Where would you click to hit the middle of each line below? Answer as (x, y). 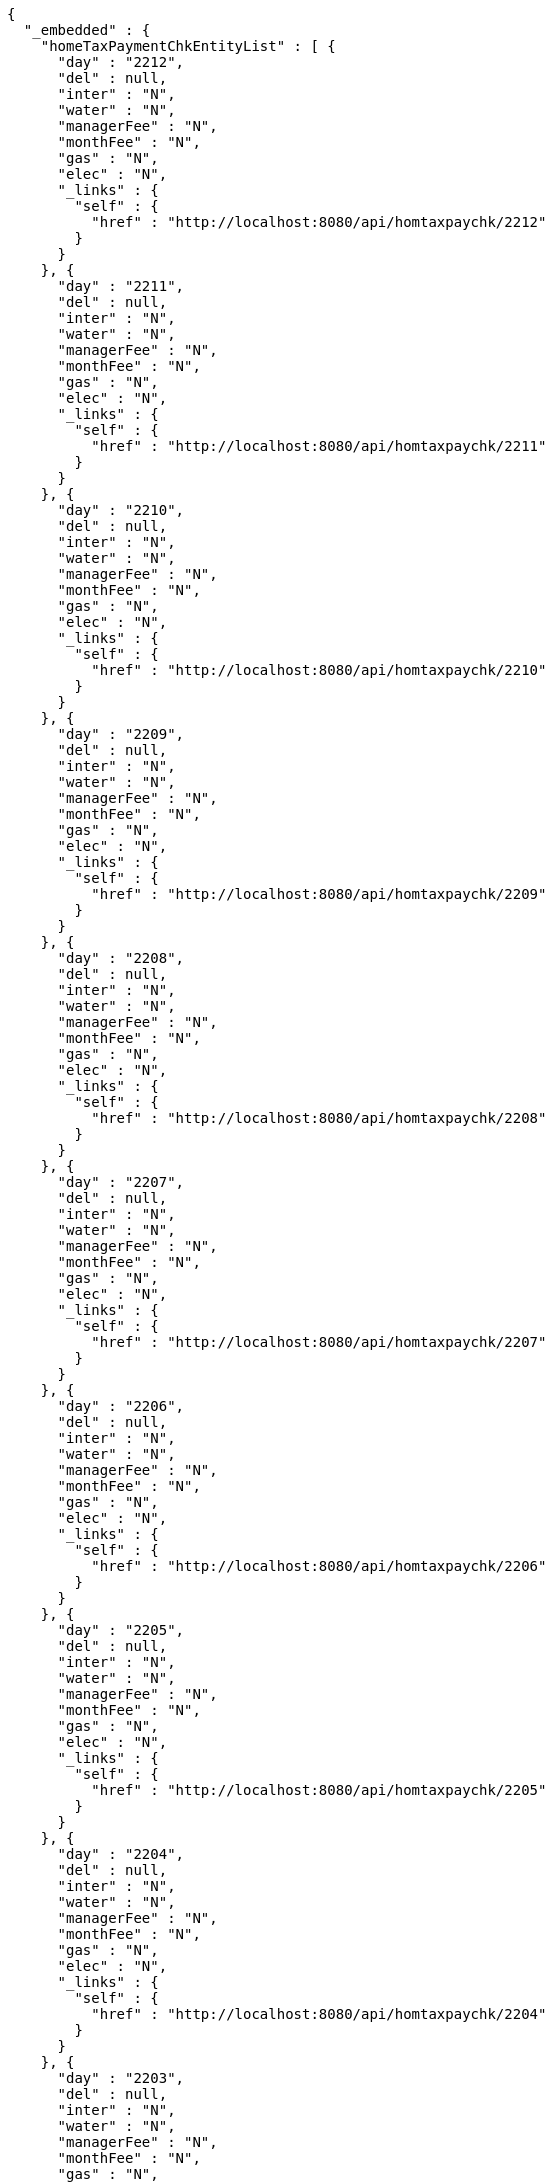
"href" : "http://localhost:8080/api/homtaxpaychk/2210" (319, 670)
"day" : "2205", (121, 1630)
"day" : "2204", (121, 1854)
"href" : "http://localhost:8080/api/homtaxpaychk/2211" (319, 446)
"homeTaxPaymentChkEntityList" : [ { (188, 46)
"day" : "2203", (121, 2078)
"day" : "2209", (121, 734)
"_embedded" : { (87, 30)
